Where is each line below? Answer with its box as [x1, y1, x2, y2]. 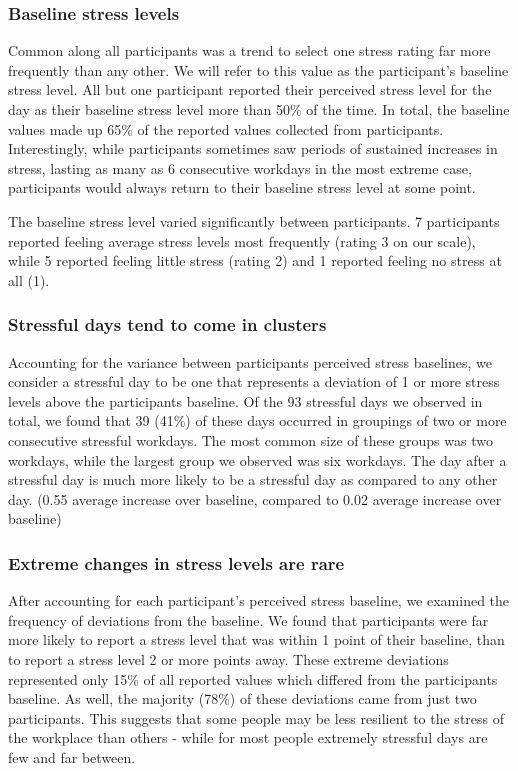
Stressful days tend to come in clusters [8, 312, 327, 337]
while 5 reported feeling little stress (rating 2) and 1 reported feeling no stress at [8, 250, 502, 271]
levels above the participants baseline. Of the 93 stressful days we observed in [8, 390, 483, 411]
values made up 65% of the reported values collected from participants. [8, 118, 444, 139]
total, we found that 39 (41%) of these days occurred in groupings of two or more [8, 410, 507, 431]
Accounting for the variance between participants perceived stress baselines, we [8, 351, 492, 372]
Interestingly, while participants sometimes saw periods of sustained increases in [8, 138, 498, 159]
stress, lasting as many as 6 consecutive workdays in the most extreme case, [8, 157, 472, 178]
